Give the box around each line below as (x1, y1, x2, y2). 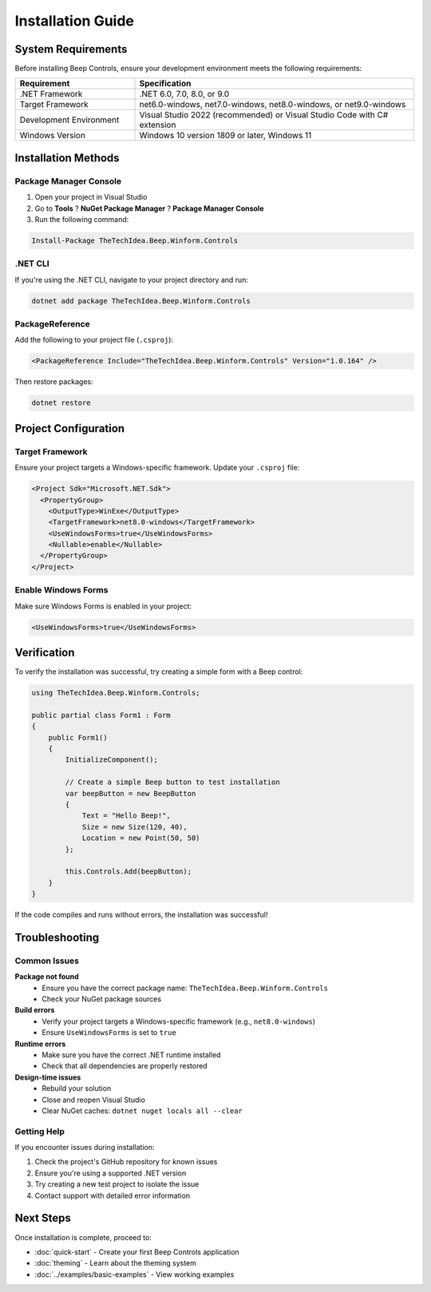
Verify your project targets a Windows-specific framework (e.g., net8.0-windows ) (42, 1017, 315, 1026)
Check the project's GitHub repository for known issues (34, 1157, 218, 1167)
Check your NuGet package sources (42, 994, 162, 1004)
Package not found (14, 972, 79, 981)
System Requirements (14, 42, 128, 56)
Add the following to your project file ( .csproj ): (14, 335, 174, 345)
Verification (14, 645, 75, 659)
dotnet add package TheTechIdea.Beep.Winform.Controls (31, 296, 251, 305)
